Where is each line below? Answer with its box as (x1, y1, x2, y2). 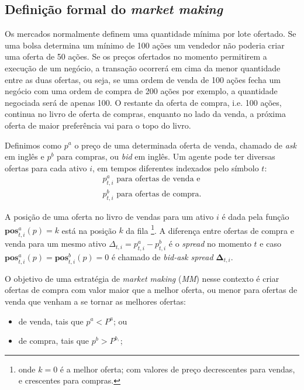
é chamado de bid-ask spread (111, 250, 213, 263)
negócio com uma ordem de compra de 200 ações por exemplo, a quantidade (5, 85, 278, 97)
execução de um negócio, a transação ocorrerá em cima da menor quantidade (5, 61, 281, 74)
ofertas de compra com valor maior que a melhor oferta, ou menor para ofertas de (5, 284, 298, 296)
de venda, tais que (18, 315, 84, 327)
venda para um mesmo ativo (5, 237, 106, 250)
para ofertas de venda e (116, 175, 201, 184)
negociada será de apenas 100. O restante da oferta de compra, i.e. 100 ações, (5, 96, 282, 108)
